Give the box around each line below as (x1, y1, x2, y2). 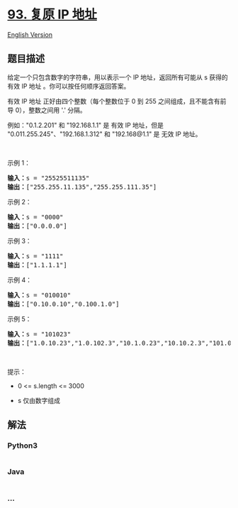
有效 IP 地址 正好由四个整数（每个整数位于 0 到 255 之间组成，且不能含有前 (7, 96, 227, 105)
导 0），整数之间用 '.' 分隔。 (7, 106, 86, 114)
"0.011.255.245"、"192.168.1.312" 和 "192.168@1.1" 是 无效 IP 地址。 (7, 129, 202, 138)
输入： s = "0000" (7, 213, 64, 221)
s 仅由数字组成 (17, 396, 61, 404)
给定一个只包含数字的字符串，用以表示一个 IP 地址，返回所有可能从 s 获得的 (7, 72, 228, 82)
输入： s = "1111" (7, 252, 64, 260)
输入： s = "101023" (7, 330, 72, 338)
